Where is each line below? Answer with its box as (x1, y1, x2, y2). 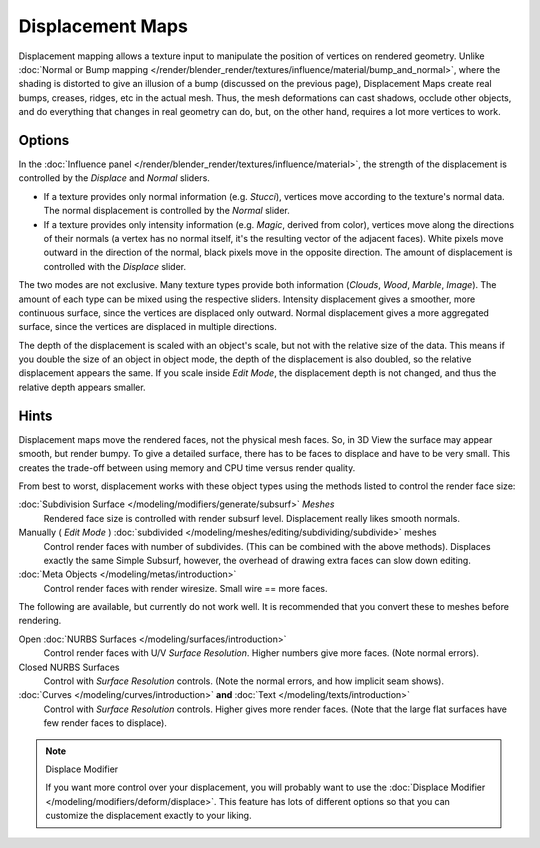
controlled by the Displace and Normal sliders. (18, 172, 210, 184)
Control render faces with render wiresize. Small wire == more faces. (43, 582, 328, 594)
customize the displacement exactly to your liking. (45, 810, 252, 822)
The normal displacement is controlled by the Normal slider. (43, 205, 290, 217)
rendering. (18, 615, 62, 627)
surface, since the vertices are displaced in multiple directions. (18, 321, 277, 333)
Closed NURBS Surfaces (18, 661, 120, 673)
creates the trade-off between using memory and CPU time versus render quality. (18, 461, 356, 474)
